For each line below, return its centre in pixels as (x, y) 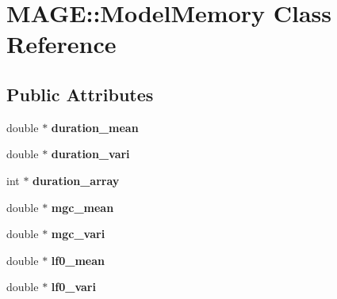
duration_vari (90, 154)
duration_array (76, 180)
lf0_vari (73, 287)
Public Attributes (80, 94)
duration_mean (95, 127)
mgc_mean (82, 207)
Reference (61, 44)
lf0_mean (78, 260)
